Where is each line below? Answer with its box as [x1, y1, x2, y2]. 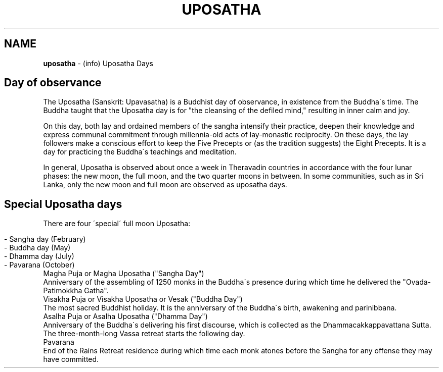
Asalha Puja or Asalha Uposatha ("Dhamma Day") [43, 312, 208, 321]
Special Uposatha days [4, 197, 122, 210]
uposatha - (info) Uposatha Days [43, 59, 153, 68]
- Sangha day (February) [4, 235, 86, 244]
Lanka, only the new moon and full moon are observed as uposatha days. [43, 180, 287, 189]
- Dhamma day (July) [4, 252, 74, 261]
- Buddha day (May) [4, 243, 71, 252]
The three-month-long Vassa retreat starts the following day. [43, 329, 245, 338]
